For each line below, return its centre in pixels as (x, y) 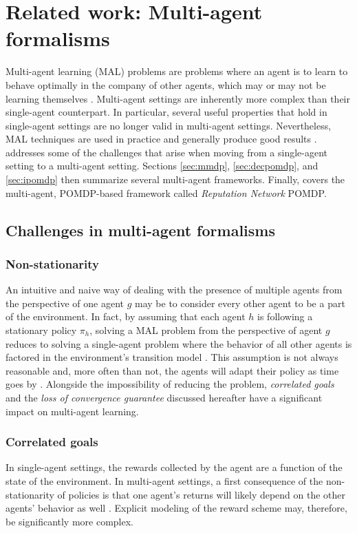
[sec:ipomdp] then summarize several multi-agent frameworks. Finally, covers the (175, 179)
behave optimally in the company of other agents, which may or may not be (166, 84)
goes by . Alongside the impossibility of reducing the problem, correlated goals (170, 384)
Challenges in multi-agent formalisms (140, 230)
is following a (285, 316)
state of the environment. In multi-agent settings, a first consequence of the (164, 481)
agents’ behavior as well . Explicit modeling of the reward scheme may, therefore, (176, 508)
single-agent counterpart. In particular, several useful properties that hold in (166, 112)
